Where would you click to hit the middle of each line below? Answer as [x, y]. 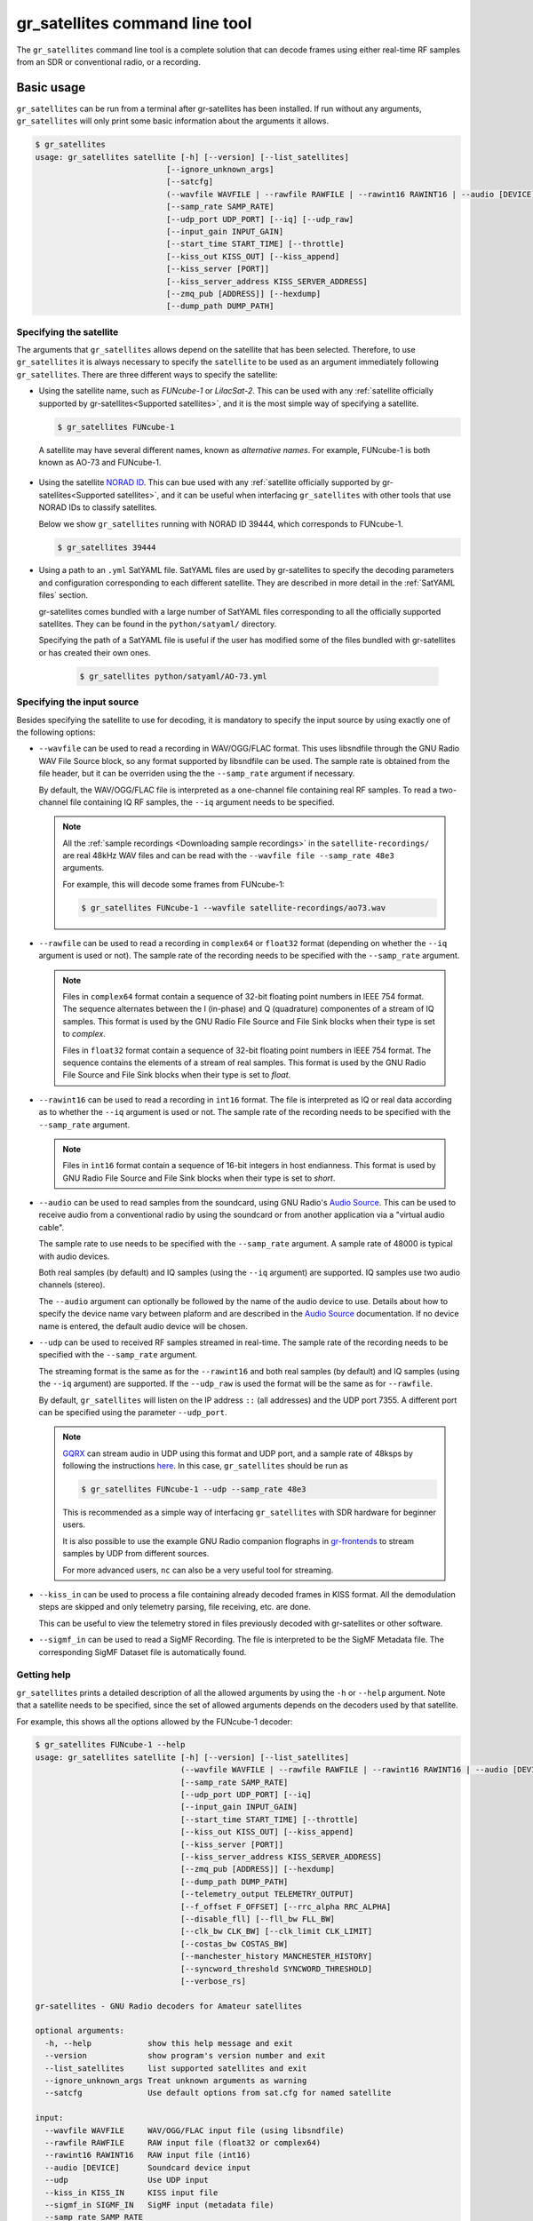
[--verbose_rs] [213, 1981]
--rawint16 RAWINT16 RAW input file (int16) [148, 2155]
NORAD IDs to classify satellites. [98, 507]
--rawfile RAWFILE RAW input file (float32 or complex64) [183, 2142]
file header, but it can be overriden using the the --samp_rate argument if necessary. [197, 774]
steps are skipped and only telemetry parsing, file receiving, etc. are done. [175, 1607]
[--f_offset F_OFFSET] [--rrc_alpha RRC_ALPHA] [286, 1907]
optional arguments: [80, 2031]
